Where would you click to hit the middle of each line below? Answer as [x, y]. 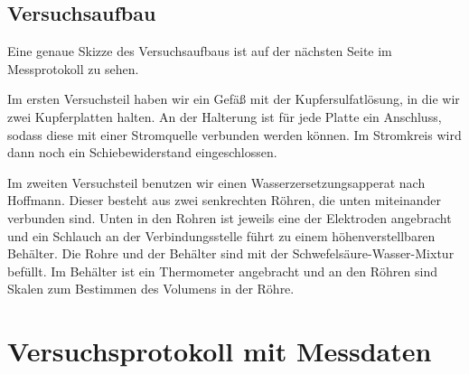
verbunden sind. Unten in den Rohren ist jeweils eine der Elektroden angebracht [230, 217]
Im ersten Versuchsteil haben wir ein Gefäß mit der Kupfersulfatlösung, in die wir [234, 99]
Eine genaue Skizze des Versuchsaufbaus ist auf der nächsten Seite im [200, 51]
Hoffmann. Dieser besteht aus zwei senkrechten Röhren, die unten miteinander [224, 200]
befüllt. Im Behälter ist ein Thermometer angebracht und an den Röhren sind [222, 271]
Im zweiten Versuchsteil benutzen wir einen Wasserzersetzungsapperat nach [216, 182]
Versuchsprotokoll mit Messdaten [220, 351]
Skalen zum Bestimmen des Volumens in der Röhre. [151, 289]
